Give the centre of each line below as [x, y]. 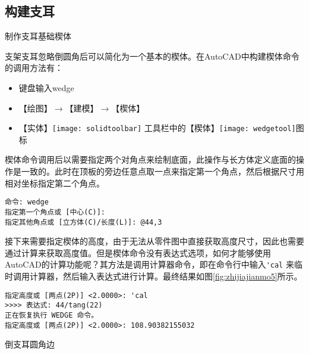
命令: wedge [27, 202]
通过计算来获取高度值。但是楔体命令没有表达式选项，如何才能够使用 [138, 252]
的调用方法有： [34, 68]
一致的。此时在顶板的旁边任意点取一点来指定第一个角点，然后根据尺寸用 [163, 171]
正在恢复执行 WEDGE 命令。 [52, 315]
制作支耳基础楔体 [38, 36]
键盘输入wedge [46, 87]
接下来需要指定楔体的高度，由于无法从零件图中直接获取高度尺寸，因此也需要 [154, 241]
